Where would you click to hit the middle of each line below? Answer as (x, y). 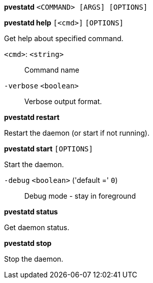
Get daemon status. (37, 227)
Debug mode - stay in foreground (80, 196)
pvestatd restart (32, 117)
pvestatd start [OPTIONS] (49, 149)
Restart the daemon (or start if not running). (77, 133)
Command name (52, 70)
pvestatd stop (28, 243)
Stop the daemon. (34, 259)
